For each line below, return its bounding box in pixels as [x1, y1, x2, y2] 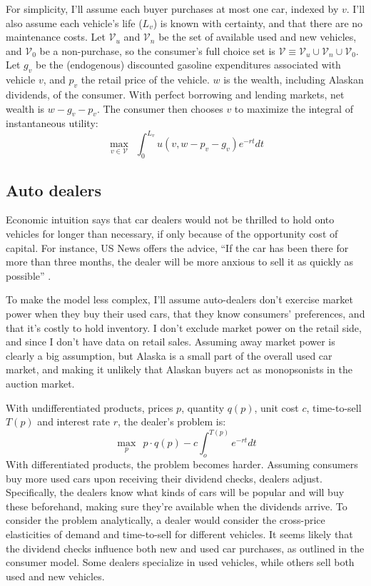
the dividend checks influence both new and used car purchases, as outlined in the [6, 540, 365, 555]
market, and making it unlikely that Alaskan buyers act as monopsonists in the [6, 362, 352, 377]
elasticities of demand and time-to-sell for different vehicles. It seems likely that [6, 526, 353, 541]
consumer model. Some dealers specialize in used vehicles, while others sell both [6, 555, 355, 570]
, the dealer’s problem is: [118, 414, 226, 429]
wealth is [6, 101, 45, 116]
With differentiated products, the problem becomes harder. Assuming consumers [6, 457, 358, 471]
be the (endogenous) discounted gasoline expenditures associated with [35, 57, 341, 72]
